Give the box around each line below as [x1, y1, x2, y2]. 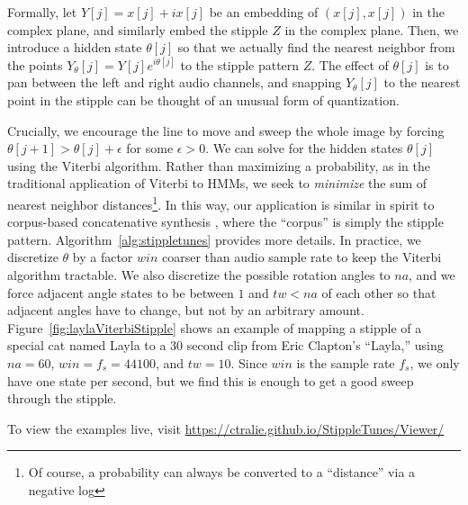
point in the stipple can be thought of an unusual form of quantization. [7, 90, 400, 109]
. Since [230, 353, 267, 372]
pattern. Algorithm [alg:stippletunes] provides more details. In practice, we [7, 230, 421, 248]
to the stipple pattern [180, 55, 300, 74]
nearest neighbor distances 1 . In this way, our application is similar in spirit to [7, 192, 435, 213]
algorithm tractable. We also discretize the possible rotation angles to [7, 265, 391, 284]
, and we [409, 265, 455, 284]
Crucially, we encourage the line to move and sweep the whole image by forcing [7, 121, 445, 140]
